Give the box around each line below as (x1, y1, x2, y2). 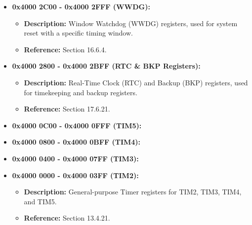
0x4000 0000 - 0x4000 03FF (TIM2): (12, 170, 139, 180)
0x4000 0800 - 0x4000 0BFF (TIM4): (12, 137, 141, 147)
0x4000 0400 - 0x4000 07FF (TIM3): (12, 153, 139, 163)
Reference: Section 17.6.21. (24, 104, 110, 114)
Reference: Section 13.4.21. (24, 213, 110, 223)
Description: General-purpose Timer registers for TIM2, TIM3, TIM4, (24, 187, 242, 197)
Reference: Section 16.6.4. (24, 44, 107, 54)
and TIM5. (24, 196, 57, 206)
